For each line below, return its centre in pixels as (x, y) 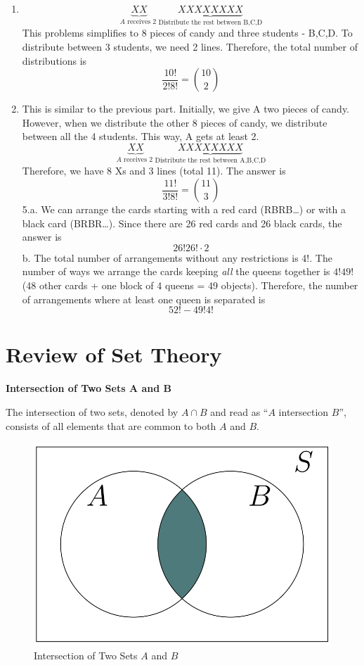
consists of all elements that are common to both (111, 425)
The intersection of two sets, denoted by (92, 411)
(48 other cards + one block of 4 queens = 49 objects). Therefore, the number (190, 285)
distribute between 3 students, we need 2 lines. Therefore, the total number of (190, 47)
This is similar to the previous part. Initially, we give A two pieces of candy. (186, 109)
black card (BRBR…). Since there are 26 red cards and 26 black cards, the (182, 223)
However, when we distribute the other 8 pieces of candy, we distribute (175, 122)
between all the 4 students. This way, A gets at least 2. (141, 136)
